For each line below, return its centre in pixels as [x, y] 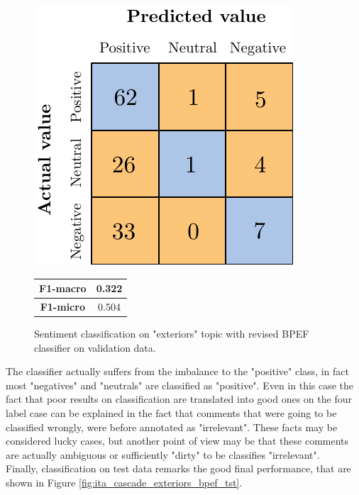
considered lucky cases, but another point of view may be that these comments [177, 441]
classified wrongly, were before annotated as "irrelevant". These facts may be [172, 427]
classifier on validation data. [95, 347]
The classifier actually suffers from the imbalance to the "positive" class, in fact [177, 371]
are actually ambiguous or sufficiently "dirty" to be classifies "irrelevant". [163, 454]
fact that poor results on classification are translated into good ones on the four [179, 399]
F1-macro [63, 288]
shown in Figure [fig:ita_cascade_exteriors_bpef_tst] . [124, 482]
